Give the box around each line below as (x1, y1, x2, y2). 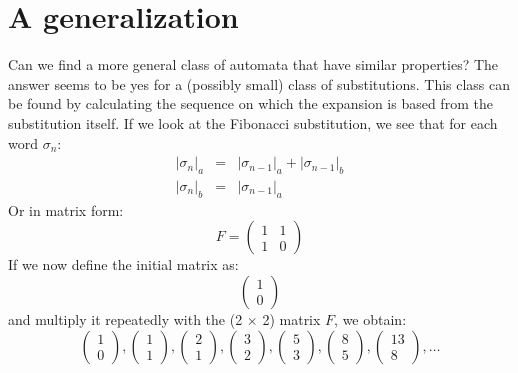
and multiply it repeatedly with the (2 (8, 308, 243, 329)
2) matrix (262, 308, 321, 329)
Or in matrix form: (8, 199, 124, 220)
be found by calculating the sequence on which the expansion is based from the (8, 93, 493, 114)
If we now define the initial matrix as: (8, 254, 239, 275)
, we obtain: (334, 308, 407, 329)
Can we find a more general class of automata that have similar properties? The (8, 54, 499, 75)
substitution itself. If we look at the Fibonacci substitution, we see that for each (8, 112, 498, 133)
